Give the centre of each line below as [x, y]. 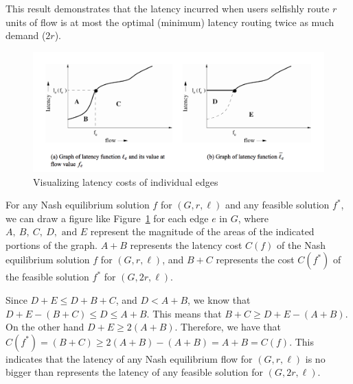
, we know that [219, 300]
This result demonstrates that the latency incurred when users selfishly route [168, 8]
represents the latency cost [186, 244]
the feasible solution [47, 277]
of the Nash [301, 244]
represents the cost [255, 260]
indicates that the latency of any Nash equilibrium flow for [129, 358]
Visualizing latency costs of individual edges [126, 181]
